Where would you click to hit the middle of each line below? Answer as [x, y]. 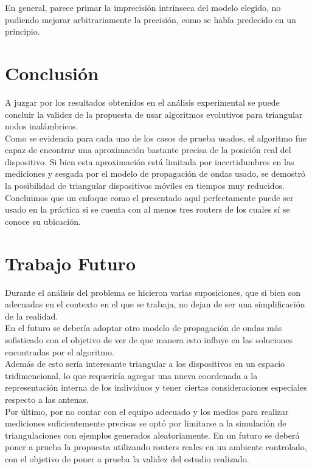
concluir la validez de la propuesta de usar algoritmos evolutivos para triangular [154, 114]
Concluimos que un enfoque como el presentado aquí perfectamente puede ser [149, 197]
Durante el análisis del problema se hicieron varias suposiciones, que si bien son [153, 292]
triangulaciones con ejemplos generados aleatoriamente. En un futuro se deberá [152, 435]
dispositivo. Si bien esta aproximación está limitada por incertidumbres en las [150, 161]
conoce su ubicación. [43, 221]
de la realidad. [32, 316]
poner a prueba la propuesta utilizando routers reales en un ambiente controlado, [156, 447]
